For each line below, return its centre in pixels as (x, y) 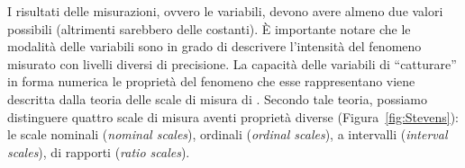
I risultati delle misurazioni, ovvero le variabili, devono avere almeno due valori (225, 11)
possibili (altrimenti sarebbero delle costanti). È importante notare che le (209, 28)
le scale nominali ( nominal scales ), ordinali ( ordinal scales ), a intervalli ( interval (228, 134)
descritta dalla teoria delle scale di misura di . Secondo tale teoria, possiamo (218, 98)
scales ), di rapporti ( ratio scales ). (99, 151)
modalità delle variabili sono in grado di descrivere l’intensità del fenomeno (214, 46)
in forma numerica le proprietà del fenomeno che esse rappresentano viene (211, 81)
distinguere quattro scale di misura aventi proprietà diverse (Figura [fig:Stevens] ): (233, 116)
